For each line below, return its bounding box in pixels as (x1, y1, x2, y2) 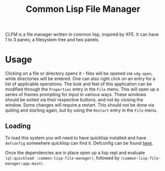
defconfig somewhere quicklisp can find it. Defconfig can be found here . (5, 140, 154, 146)
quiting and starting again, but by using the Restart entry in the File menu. (5, 108, 158, 114)
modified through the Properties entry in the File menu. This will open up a (5, 86, 159, 92)
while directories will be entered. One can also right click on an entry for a (5, 76, 156, 82)
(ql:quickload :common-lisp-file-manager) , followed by (5, 155, 120, 161)
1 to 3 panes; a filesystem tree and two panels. (5, 37, 100, 43)
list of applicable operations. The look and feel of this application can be (5, 81, 152, 87)
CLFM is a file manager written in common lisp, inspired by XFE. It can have (5, 31, 159, 38)
